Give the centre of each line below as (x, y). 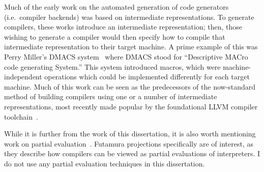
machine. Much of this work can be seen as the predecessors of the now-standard (130, 86)
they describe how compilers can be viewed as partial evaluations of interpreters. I (132, 153)
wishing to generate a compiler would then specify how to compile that (115, 36)
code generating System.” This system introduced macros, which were (112, 66)
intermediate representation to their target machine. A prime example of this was (131, 47)
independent (23, 77)
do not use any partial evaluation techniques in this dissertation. (105, 163)
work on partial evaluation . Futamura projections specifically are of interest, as (129, 143)
